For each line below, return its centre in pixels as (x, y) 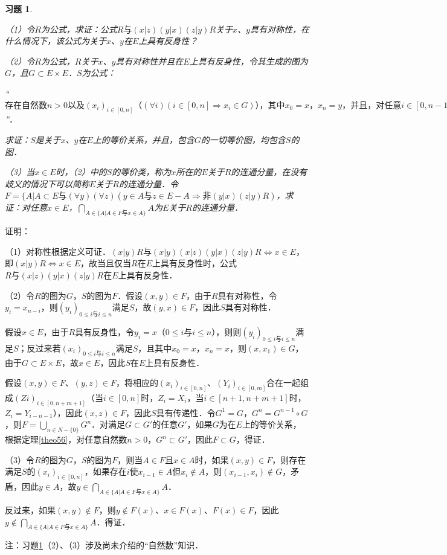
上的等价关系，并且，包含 (143, 140)
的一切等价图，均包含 (243, 140)
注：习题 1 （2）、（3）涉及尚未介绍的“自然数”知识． (104, 545)
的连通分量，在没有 (269, 172)
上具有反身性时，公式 (195, 263)
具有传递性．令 (186, 412)
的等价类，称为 (142, 172)
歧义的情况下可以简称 (47, 183)
